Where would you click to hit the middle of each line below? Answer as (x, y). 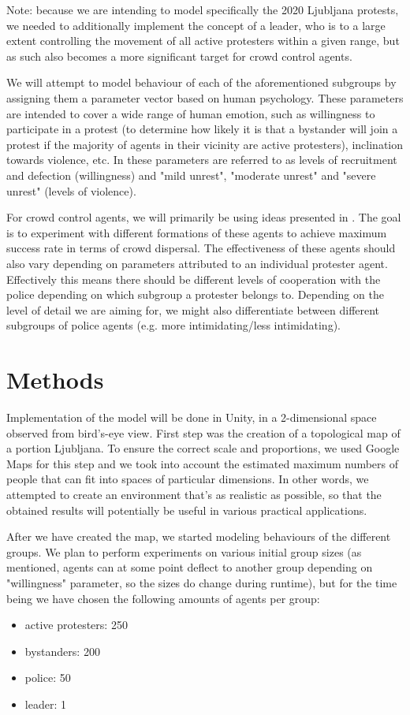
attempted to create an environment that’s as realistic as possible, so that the (194, 494)
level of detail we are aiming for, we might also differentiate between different (193, 309)
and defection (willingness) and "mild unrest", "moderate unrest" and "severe (191, 175)
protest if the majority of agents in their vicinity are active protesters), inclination (205, 144)
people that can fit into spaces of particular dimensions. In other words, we (188, 479)
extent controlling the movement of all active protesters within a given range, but (203, 41)
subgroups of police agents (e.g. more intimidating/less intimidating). (173, 325)
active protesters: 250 (76, 625)
